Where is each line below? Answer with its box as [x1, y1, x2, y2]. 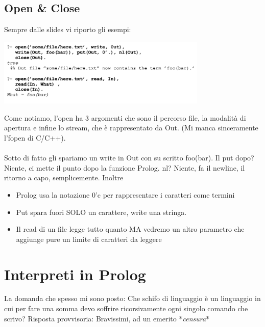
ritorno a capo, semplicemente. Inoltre [4, 172, 124, 183]
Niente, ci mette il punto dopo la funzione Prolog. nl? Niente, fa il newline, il [4, 162, 245, 173]
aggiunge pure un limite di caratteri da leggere [16, 233, 162, 244]
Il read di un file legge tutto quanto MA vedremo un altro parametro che [16, 224, 245, 234]
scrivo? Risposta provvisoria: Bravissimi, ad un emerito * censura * [4, 313, 210, 323]
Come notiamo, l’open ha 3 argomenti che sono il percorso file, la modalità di [4, 112, 246, 123]
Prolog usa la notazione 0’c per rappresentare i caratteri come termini [16, 189, 235, 200]
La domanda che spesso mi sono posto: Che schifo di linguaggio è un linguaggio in [4, 293, 261, 304]
